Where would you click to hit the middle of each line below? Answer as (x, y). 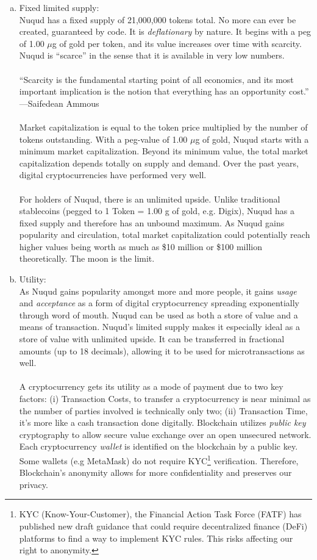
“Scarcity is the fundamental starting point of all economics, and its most (156, 79)
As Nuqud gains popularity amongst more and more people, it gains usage (158, 291)
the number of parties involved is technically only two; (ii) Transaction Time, (163, 410)
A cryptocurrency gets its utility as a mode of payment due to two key (151, 386)
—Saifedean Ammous (59, 103)
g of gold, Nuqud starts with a (252, 139)
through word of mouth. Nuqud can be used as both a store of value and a (158, 314)
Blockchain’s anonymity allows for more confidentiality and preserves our (155, 472)
